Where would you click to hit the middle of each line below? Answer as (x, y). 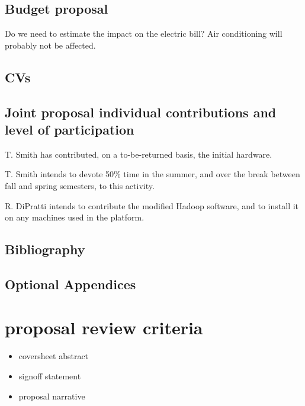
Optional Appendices (70, 284)
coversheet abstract (54, 356)
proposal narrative (52, 396)
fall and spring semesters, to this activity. (80, 185)
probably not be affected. (50, 45)
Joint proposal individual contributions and (141, 112)
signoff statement (50, 376)
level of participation (70, 129)
